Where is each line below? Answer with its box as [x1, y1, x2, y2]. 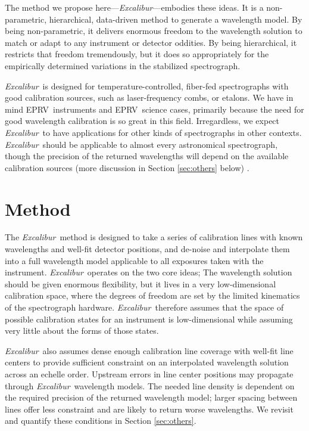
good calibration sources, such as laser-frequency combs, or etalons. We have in [5, 91, 294, 104]
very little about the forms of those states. [5, 324, 159, 337]
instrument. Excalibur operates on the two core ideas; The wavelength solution [5, 266, 292, 278]
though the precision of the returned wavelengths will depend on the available [5, 150, 289, 162]
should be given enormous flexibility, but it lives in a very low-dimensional [5, 277, 276, 290]
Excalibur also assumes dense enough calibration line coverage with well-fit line [5, 344, 294, 356]
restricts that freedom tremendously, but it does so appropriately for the [5, 48, 269, 60]
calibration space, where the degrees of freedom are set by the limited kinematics [5, 289, 300, 302]
